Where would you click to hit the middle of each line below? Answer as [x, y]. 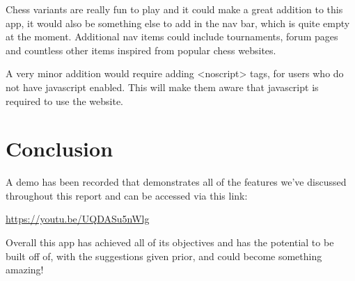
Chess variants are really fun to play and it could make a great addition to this [174, 9]
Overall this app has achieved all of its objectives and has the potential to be [170, 242]
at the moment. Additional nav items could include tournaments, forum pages [172, 37]
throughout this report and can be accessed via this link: [127, 195]
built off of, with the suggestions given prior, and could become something [164, 256]
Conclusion [60, 148]
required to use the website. [64, 101]
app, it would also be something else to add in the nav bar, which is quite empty [178, 23]
